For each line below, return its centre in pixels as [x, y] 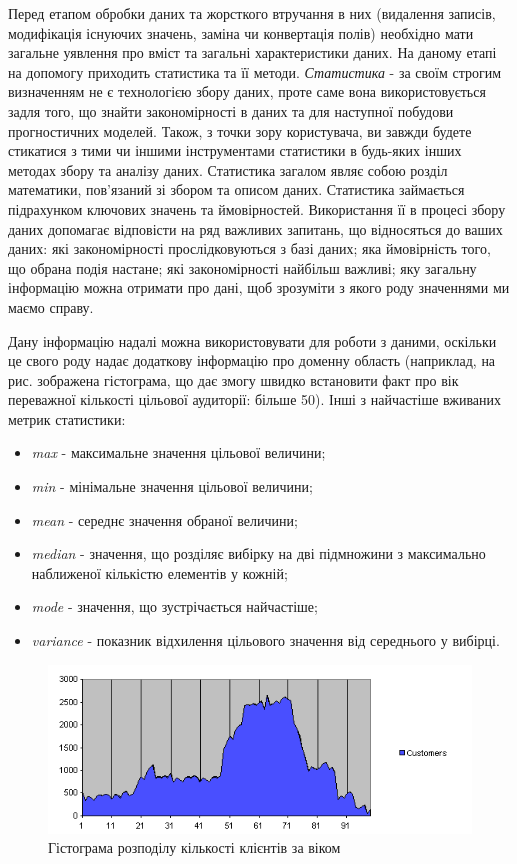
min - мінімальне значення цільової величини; [172, 486]
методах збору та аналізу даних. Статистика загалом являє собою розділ [228, 169]
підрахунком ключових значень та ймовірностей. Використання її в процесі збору [257, 208]
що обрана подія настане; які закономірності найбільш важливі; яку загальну [242, 267]
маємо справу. [51, 306]
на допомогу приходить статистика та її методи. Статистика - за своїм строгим [255, 71]
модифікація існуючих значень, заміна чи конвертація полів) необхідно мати [241, 32]
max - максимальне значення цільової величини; [178, 452]
